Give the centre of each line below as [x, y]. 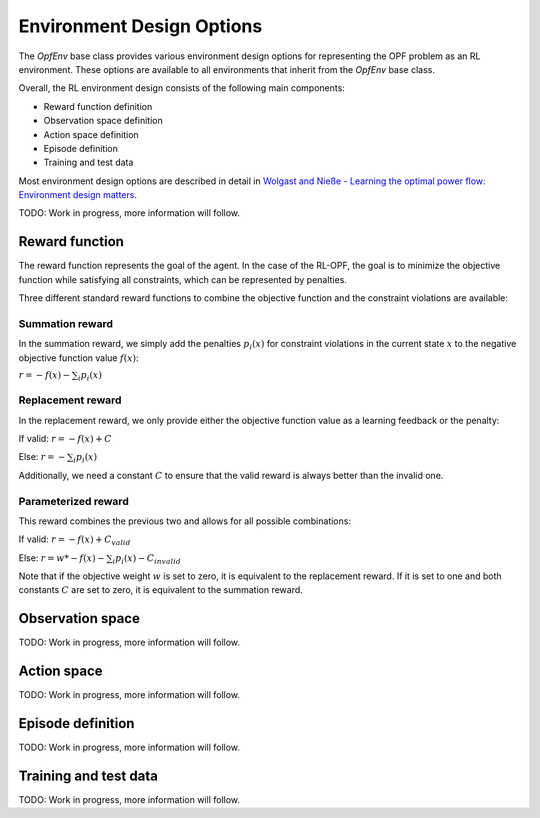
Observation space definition [103, 121]
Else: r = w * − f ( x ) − [61, 557]
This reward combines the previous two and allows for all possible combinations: [185, 521]
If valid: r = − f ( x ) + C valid [74, 540]
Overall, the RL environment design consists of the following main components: [181, 88]
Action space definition [91, 134]
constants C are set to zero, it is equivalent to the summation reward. [161, 590]
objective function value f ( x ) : [78, 357]
